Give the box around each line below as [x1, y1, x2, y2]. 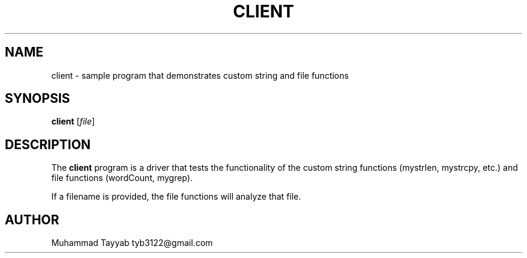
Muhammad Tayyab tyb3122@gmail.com [51, 238, 213, 248]
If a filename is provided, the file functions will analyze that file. [51, 191, 301, 202]
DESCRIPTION [5, 137, 91, 152]
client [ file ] [51, 116, 95, 127]
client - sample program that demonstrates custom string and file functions [51, 70, 349, 81]
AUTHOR [5, 212, 60, 227]
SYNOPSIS [5, 91, 70, 106]
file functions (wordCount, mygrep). [51, 173, 193, 183]
